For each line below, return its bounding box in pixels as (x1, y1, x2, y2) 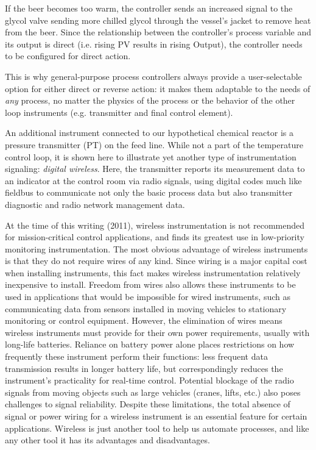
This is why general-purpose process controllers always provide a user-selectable (5, 70, 302, 82)
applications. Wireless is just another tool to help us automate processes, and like (5, 421, 309, 434)
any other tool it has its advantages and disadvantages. (5, 434, 210, 446)
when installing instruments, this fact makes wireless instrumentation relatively (5, 266, 301, 279)
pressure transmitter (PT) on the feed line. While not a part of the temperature (5, 138, 303, 151)
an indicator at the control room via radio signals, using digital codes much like (5, 174, 302, 187)
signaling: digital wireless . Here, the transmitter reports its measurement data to (5, 162, 305, 175)
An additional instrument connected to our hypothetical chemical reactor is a (5, 126, 293, 139)
